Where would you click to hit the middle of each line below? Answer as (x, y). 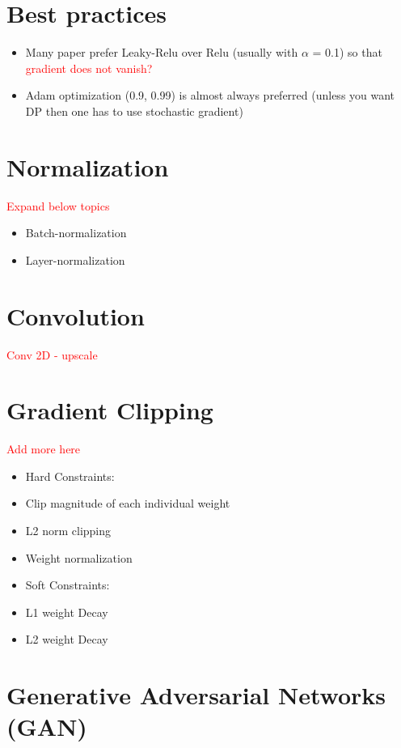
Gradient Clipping (110, 410)
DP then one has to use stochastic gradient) (134, 110)
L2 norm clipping (68, 531)
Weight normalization (79, 557)
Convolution (76, 315)
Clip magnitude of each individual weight (128, 503)
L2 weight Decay (67, 639)
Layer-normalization (75, 259)
